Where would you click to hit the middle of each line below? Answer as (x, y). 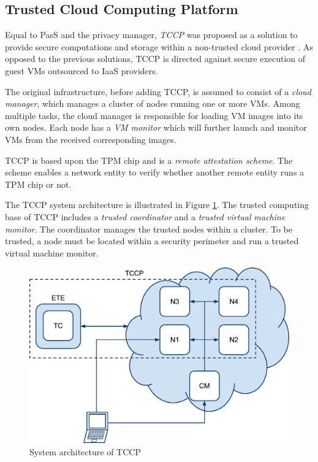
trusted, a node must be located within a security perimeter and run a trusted (152, 241)
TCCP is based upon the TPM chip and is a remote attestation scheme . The (149, 160)
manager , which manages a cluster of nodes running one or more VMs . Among (153, 103)
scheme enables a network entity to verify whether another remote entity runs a (155, 172)
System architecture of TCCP (85, 452)
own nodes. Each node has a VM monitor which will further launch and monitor (156, 127)
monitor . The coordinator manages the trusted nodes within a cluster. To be (149, 229)
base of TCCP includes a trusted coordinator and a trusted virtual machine (145, 216)
